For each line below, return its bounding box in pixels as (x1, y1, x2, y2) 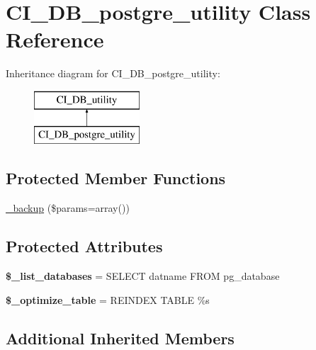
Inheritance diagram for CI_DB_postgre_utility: (6, 66, 220, 81)
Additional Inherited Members (6, 327, 235, 349)
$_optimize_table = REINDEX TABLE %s (6, 292, 210, 307)
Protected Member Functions (6, 167, 226, 189)
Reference (6, 25, 104, 54)
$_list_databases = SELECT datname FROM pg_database (6, 269, 280, 283)
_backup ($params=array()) (6, 201, 130, 215)
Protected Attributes (6, 235, 163, 257)
